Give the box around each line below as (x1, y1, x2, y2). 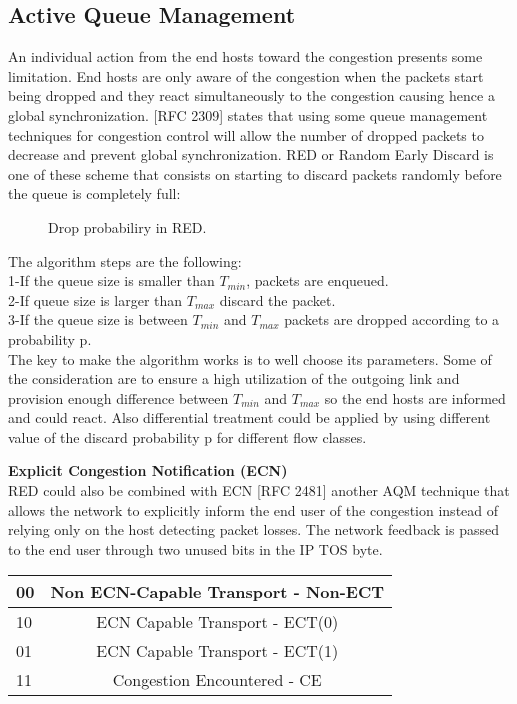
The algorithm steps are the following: (8, 250, 242, 271)
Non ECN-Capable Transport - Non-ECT (50, 580, 385, 604)
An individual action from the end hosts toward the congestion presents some (8, 46, 483, 67)
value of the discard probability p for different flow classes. (8, 426, 367, 447)
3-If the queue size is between (8, 309, 188, 330)
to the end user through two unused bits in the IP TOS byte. (8, 538, 383, 559)
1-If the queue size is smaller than (8, 270, 215, 291)
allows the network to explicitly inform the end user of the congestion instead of (8, 499, 499, 520)
